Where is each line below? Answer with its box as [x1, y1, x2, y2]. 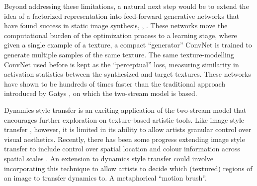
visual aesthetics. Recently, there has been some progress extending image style [4, 134, 245, 144]
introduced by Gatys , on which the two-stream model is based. [4, 88, 197, 98]
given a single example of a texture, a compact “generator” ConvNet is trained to [4, 40, 252, 50]
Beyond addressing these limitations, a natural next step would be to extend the [4, 1, 249, 11]
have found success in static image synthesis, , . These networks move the [4, 20, 228, 31]
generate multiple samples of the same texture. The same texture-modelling [4, 49, 234, 59]
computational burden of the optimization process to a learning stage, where [4, 30, 237, 40]
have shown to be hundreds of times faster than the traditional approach [4, 78, 225, 89]
